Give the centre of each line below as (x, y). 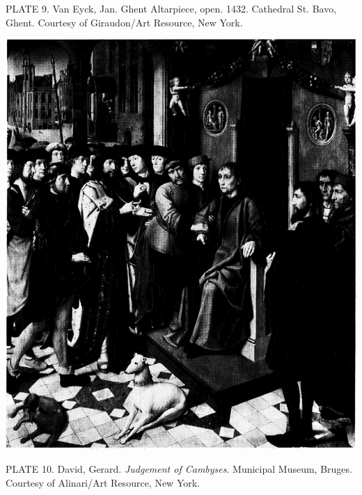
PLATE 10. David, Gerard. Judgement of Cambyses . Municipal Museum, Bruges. (179, 469)
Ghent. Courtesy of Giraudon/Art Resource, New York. (124, 22)
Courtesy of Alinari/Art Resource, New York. (103, 482)
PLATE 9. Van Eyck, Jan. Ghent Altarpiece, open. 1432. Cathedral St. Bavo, (171, 8)
